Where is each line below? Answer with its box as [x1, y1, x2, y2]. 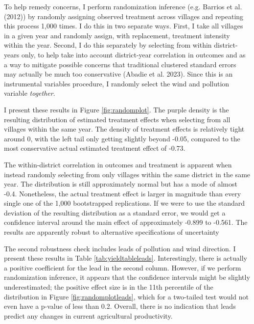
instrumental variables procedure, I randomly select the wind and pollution [4, 78, 230, 88]
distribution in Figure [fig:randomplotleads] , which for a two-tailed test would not [4, 291, 249, 301]
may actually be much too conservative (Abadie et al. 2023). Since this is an [4, 69, 233, 79]
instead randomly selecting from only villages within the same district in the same [4, 169, 251, 179]
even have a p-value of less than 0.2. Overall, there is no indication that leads [4, 301, 236, 311]
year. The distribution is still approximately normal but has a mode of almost [4, 179, 237, 189]
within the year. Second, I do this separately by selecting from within [4, 40, 212, 50]
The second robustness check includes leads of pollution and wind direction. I [4, 243, 236, 253]
